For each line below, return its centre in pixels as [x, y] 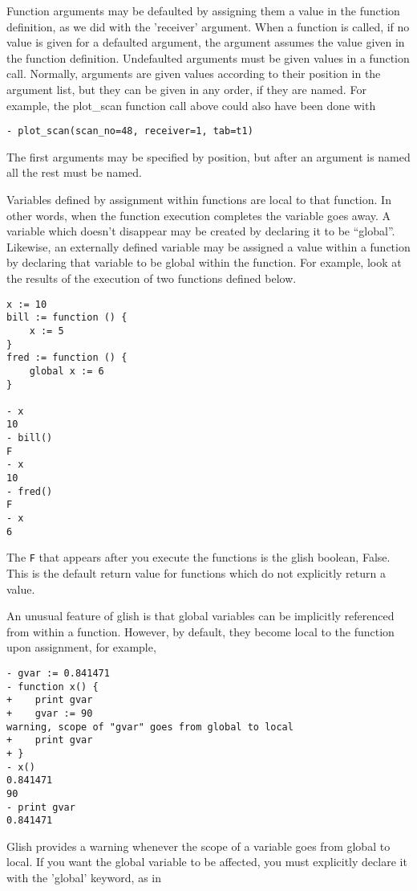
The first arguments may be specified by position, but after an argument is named [208, 156]
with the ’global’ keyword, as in [84, 878]
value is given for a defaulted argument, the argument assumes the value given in [206, 42]
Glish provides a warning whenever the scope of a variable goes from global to [198, 846]
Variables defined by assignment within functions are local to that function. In [199, 199]
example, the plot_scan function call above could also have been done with [191, 105]
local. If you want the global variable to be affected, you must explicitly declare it [207, 862]
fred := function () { [67, 358]
